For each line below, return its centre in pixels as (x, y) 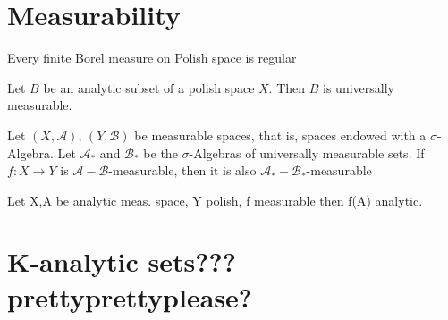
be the (161, 152)
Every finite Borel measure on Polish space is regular (152, 58)
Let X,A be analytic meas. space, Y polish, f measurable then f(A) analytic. (215, 200)
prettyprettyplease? (130, 296)
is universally (359, 87)
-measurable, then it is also (182, 170)
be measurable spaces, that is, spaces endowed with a (280, 135)
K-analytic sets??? (122, 261)
